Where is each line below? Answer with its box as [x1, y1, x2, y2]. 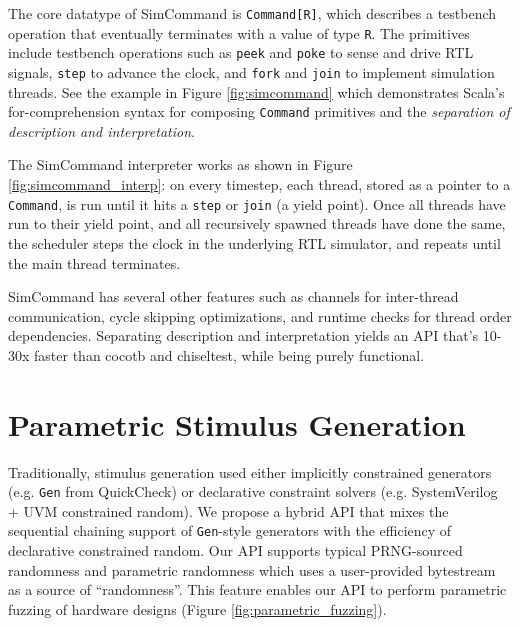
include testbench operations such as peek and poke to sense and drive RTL [8, 42, 474, 63]
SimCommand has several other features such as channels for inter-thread [8, 286, 459, 307]
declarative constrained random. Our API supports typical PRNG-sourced [8, 540, 463, 561]
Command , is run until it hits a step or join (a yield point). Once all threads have [8, 193, 506, 214]
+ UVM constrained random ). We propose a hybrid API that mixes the [8, 500, 449, 521]
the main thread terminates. [8, 252, 181, 273]
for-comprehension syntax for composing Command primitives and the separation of [8, 101, 510, 122]
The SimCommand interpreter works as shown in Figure [8, 154, 353, 175]
